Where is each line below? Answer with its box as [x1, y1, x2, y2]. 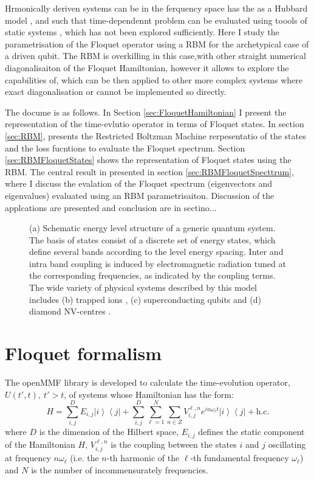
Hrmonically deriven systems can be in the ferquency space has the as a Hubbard [5, 2, 308, 14]
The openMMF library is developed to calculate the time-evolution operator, [5, 375, 290, 388]
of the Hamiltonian [5, 437, 75, 450]
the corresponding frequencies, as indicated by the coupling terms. [29, 269, 276, 282]
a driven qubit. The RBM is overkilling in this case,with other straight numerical [5, 49, 306, 62]
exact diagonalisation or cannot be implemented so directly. [5, 85, 227, 98]
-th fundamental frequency [190, 451, 289, 464]
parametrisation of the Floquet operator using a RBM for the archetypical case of [5, 37, 309, 50]
